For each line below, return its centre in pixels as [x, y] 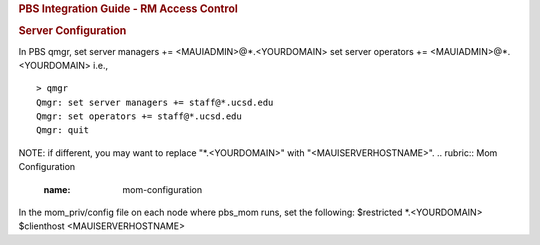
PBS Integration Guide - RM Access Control [128, 8]
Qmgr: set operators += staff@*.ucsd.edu [139, 116]
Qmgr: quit [63, 130]
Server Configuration [72, 31]
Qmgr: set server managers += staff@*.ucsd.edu [155, 102]
